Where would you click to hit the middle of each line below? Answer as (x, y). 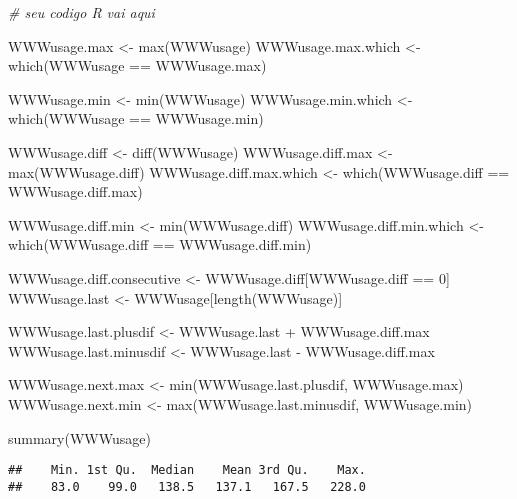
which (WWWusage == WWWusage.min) (136, 118)
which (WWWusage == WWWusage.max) (137, 65)
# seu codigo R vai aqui (81, 12)
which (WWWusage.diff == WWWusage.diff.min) (160, 244)
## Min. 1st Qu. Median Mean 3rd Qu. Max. (187, 470)
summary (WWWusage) (79, 437)
